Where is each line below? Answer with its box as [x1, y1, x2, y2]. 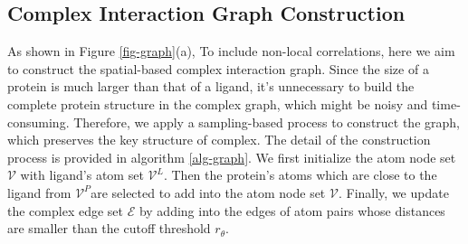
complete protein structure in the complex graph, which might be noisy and [7, 94, 428, 113]
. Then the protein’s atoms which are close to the [163, 165, 437, 184]
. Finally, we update [338, 183, 449, 202]
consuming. [7, 112, 70, 131]
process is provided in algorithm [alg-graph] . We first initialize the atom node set [7, 147, 456, 166]
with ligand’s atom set [20, 165, 144, 184]
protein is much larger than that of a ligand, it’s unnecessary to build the [7, 77, 415, 96]
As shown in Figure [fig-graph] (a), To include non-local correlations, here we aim [7, 42, 455, 61]
